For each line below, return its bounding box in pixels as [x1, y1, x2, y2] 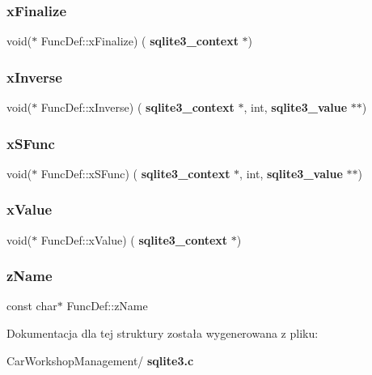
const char [6, 297, 57, 314]
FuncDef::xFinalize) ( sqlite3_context [40, 32, 239, 49]
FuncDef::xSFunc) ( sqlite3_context [40, 164, 230, 181]
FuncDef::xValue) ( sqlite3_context [40, 231, 228, 248]
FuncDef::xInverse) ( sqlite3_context [40, 99, 235, 116]
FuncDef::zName [66, 297, 148, 314]
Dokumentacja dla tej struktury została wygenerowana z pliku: [6, 325, 319, 342]
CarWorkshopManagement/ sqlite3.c [6, 352, 194, 369]
